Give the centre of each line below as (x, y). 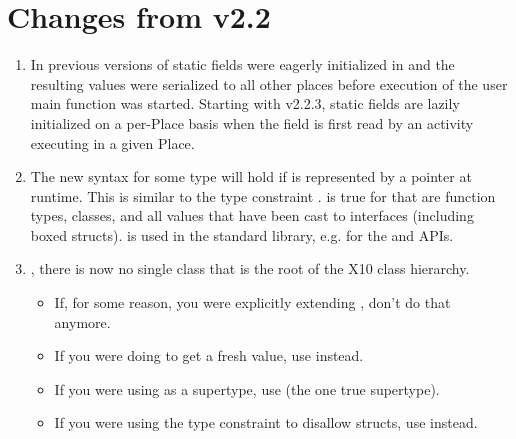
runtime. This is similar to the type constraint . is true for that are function (263, 195)
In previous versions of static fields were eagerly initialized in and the (242, 64)
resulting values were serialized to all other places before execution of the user (269, 83)
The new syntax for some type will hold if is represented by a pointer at (251, 176)
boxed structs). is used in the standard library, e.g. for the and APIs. (242, 234)
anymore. (82, 321)
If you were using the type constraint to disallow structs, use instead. (266, 422)
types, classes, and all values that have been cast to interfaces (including (252, 215)
